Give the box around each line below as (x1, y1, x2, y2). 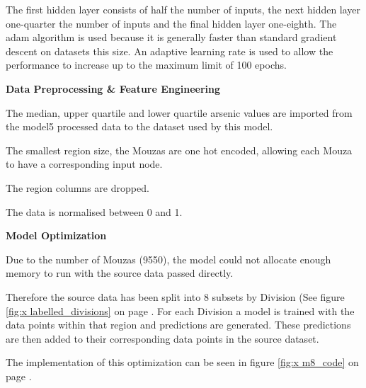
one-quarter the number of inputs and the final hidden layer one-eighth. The (6, 16, 337, 30)
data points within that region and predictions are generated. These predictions (6, 317, 351, 332)
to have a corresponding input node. (6, 156, 163, 171)
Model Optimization (6, 228, 107, 243)
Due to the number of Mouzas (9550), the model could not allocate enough (6, 251, 331, 266)
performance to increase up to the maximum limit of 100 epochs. (6, 57, 287, 72)
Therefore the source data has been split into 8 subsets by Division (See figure (6, 289, 345, 304)
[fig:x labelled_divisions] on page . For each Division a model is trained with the (6, 303, 355, 318)
